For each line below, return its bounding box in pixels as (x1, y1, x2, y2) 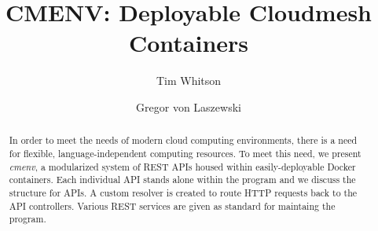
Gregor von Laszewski (136, 98, 241, 115)
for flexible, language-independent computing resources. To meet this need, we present (9, 146, 361, 159)
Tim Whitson (156, 72, 222, 89)
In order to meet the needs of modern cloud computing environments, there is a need (9, 134, 358, 147)
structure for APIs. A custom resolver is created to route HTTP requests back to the (9, 185, 358, 199)
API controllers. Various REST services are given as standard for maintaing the (9, 199, 336, 212)
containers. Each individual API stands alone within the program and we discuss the (9, 173, 356, 186)
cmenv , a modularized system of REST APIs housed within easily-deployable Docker (9, 159, 356, 173)
